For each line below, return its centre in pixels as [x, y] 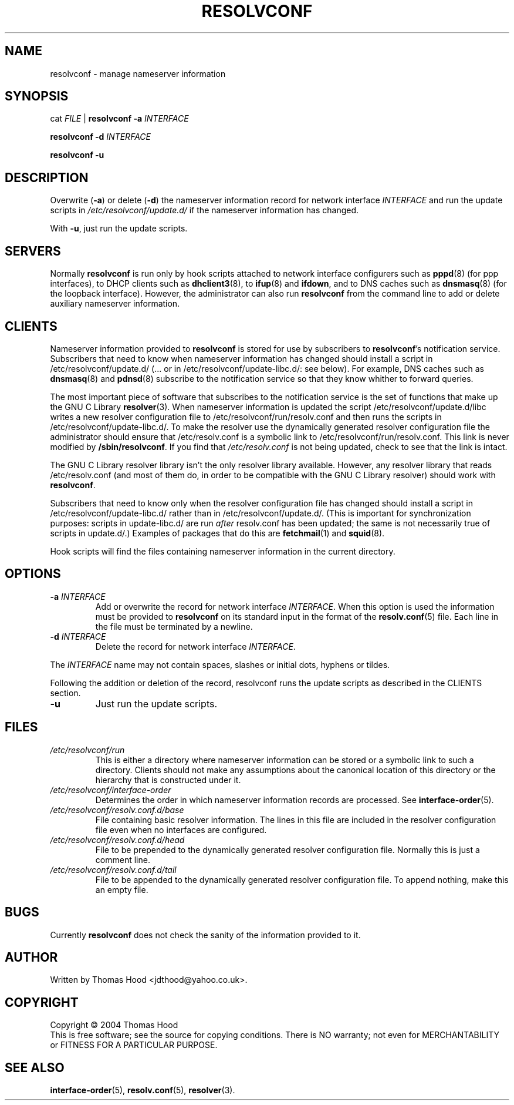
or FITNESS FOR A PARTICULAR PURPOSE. [134, 1045]
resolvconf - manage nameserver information [138, 73]
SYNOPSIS [37, 96]
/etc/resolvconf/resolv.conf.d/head [117, 839]
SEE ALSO [35, 1067]
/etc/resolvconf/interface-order [111, 790]
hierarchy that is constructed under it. [168, 780]
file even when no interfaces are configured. [181, 829]
